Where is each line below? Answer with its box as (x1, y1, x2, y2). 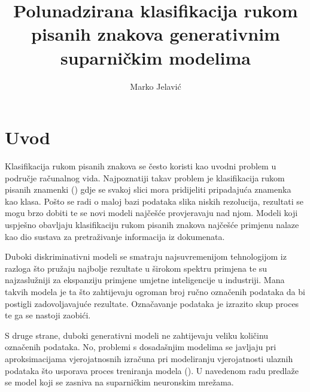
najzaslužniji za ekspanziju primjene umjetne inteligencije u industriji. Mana (5, 274, 285, 286)
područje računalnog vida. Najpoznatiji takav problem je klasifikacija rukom (5, 171, 285, 184)
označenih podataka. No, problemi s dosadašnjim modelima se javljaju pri (5, 341, 276, 353)
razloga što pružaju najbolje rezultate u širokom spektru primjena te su (5, 262, 268, 274)
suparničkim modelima (60, 45, 251, 69)
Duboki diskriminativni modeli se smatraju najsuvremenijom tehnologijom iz (5, 250, 287, 263)
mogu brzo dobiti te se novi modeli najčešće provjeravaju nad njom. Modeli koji (5, 206, 298, 219)
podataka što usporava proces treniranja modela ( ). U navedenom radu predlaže (5, 364, 299, 376)
